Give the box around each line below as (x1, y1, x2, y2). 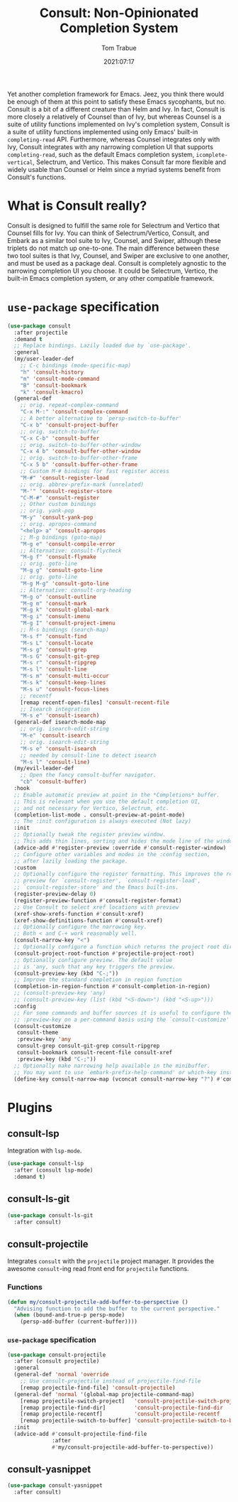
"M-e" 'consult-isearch (20, 732, 91, 740)
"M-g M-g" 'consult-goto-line (20, 580, 110, 587)
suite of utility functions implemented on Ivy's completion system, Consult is (7, 119, 230, 129)
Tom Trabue (101, 43, 137, 52)
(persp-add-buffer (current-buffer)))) (20, 1318, 138, 1326)
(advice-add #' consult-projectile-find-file (13, 1430, 147, 1438)
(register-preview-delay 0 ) (13, 890, 97, 898)
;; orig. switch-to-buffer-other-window (20, 441, 141, 448)
